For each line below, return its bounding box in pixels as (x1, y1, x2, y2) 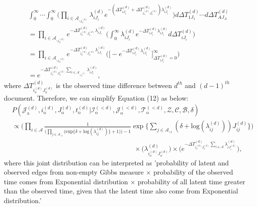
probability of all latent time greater (137, 176, 245, 186)
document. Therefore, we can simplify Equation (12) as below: (4, 92, 189, 103)
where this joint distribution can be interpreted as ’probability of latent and (4, 157, 229, 167)
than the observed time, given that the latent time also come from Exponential (4, 186, 238, 196)
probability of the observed (153, 167, 233, 177)
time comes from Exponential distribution (4, 176, 128, 186)
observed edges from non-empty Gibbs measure (4, 167, 144, 177)
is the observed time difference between (56, 80, 172, 90)
